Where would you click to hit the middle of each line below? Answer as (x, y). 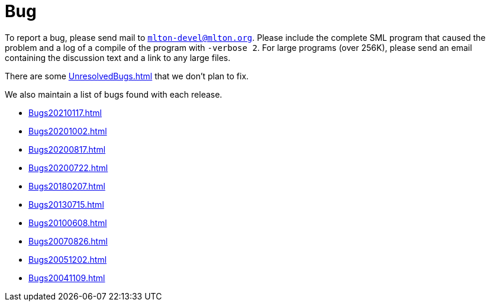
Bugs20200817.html (67, 149)
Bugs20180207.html (67, 186)
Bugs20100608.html (68, 223)
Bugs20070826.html (68, 241)
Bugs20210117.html (65, 112)
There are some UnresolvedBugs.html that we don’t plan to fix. (127, 76)
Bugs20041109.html (67, 278)
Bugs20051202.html (68, 259)
